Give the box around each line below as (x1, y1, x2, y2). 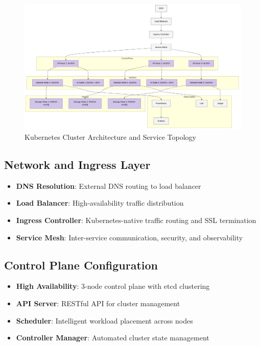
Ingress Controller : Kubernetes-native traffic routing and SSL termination (16, 214, 256, 225)
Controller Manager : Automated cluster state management (16, 332, 209, 343)
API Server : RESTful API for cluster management (16, 298, 180, 308)
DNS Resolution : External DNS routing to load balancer (16, 180, 201, 191)
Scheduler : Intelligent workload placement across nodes (16, 315, 193, 326)
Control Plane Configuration (4, 257, 158, 273)
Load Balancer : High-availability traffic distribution (16, 197, 184, 208)
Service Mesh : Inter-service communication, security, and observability (16, 232, 243, 242)
